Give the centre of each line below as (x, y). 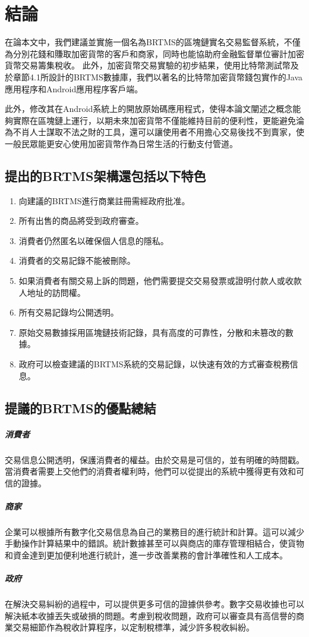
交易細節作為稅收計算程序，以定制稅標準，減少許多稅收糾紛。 (133, 627)
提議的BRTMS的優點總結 (81, 408)
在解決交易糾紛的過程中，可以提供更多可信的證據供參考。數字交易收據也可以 (154, 604)
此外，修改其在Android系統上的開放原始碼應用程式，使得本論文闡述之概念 (149, 109)
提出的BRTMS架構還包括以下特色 (105, 175)
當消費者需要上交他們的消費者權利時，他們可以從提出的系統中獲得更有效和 (150, 471)
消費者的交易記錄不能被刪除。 (77, 260)
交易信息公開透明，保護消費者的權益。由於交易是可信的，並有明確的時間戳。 (154, 459)
